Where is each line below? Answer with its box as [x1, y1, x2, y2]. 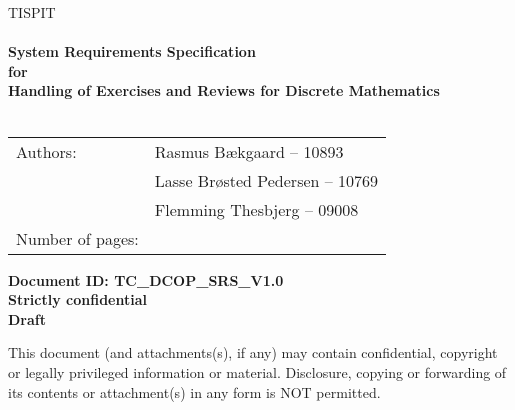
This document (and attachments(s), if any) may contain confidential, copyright [8, 342, 498, 363]
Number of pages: [16, 226, 139, 250]
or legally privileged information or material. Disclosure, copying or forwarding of [8, 361, 507, 382]
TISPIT [8, 2, 56, 22]
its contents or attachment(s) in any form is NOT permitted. [8, 381, 381, 402]
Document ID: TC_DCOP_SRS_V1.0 [8, 269, 284, 290]
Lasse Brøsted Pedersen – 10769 [154, 168, 379, 192]
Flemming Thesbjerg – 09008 [154, 197, 359, 221]
